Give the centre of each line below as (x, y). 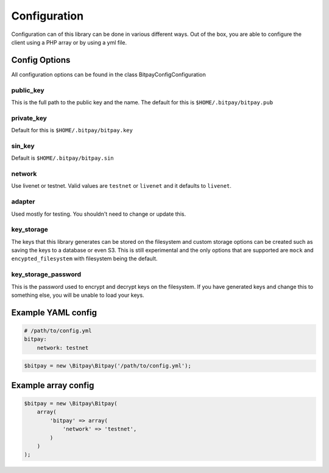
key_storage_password (46, 274)
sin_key (23, 146)
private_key (29, 118)
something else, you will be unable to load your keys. (78, 295)
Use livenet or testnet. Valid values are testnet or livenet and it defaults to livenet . (121, 186)
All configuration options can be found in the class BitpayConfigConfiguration (109, 74)
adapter (23, 202)
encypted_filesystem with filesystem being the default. (84, 258)
